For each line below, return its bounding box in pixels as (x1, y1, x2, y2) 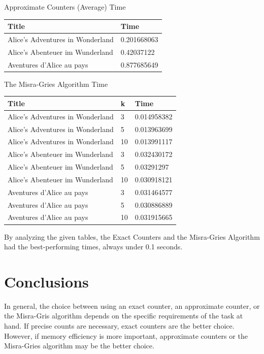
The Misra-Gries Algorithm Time (4, 78, 108, 89)
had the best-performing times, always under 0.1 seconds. (4, 241, 183, 252)
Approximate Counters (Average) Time (4, 2, 126, 12)
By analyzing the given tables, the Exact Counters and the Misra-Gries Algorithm (4, 231, 260, 242)
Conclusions (4, 271, 89, 292)
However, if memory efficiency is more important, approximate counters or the (4, 330, 248, 341)
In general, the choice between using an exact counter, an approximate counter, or (4, 300, 260, 311)
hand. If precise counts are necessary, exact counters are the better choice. (4, 320, 235, 331)
